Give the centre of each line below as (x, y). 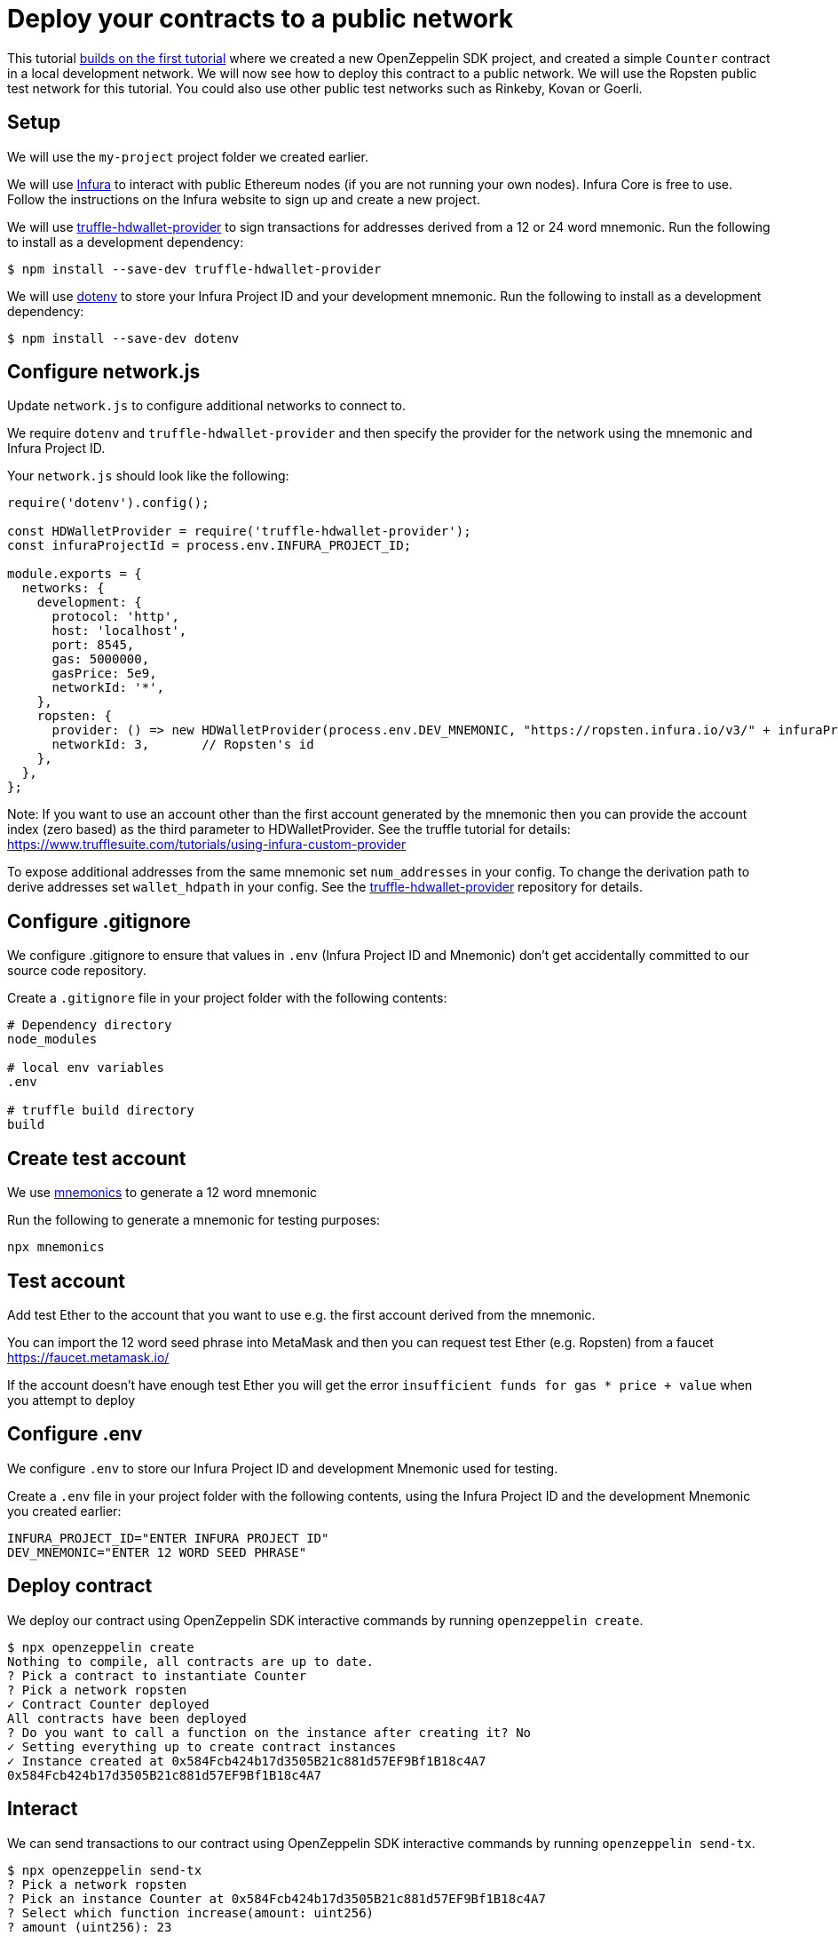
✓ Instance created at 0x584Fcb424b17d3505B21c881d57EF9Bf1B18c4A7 (247, 1761)
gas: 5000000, (101, 659)
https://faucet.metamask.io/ (88, 1357)
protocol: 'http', (115, 617)
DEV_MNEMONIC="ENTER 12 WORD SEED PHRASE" (157, 1552)
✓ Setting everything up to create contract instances (202, 1746)
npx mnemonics (56, 1247)
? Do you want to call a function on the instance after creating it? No (269, 1732)
